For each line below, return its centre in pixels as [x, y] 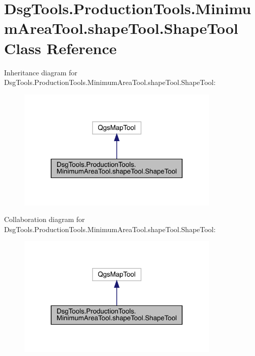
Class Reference [60, 48]
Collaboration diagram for [45, 219]
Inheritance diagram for [41, 72]
